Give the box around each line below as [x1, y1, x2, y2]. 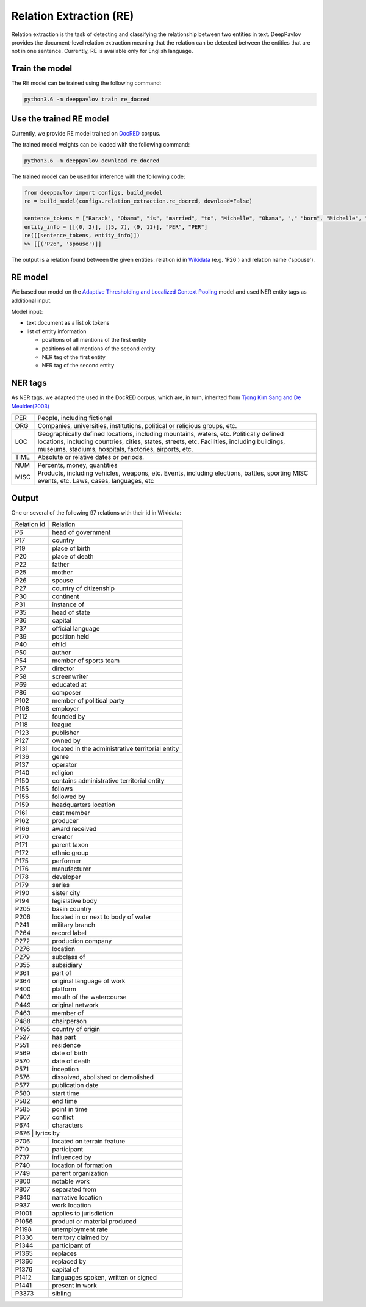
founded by [52, 712, 85, 721]
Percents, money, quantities [37, 461, 118, 469]
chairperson [52, 1017, 87, 1026]
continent [52, 592, 79, 601]
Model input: [11, 308, 43, 316]
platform [52, 985, 76, 993]
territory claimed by [52, 1233, 109, 1242]
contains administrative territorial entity [52, 777, 165, 785]
